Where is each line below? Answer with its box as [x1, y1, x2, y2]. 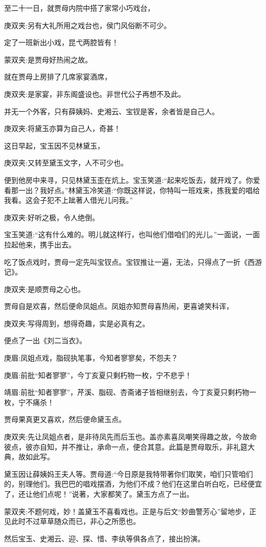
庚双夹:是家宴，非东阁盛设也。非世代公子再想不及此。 [4, 88, 185, 99]
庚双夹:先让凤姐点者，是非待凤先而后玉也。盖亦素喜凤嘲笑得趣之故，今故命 [4, 431, 257, 442]
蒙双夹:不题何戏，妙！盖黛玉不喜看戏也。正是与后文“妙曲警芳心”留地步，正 [4, 506, 257, 516]
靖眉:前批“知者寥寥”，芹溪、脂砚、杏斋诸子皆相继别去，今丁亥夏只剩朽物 [4, 387, 250, 397]
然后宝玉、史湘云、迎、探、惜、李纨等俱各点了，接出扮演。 [4, 533, 205, 543]
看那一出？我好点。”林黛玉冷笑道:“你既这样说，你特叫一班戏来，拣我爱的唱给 [4, 184, 260, 195]
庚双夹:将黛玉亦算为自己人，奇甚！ [4, 123, 121, 134]
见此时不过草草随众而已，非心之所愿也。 [4, 516, 140, 527]
